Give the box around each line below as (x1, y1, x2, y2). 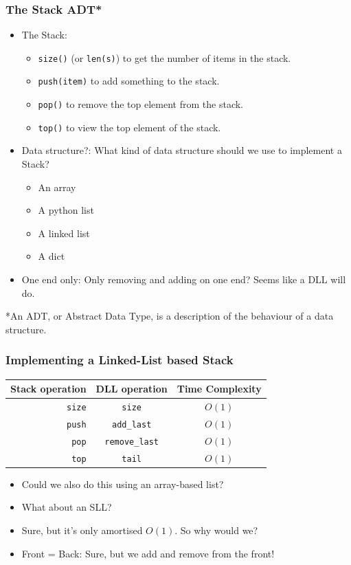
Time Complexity (177, 381, 262, 396)
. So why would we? (174, 523, 258, 537)
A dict (38, 249, 65, 263)
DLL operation (95, 381, 168, 396)
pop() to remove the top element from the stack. (38, 97, 243, 111)
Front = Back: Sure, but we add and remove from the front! (21, 546, 275, 560)
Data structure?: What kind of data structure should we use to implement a (21, 143, 342, 157)
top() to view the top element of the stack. (38, 120, 221, 134)
